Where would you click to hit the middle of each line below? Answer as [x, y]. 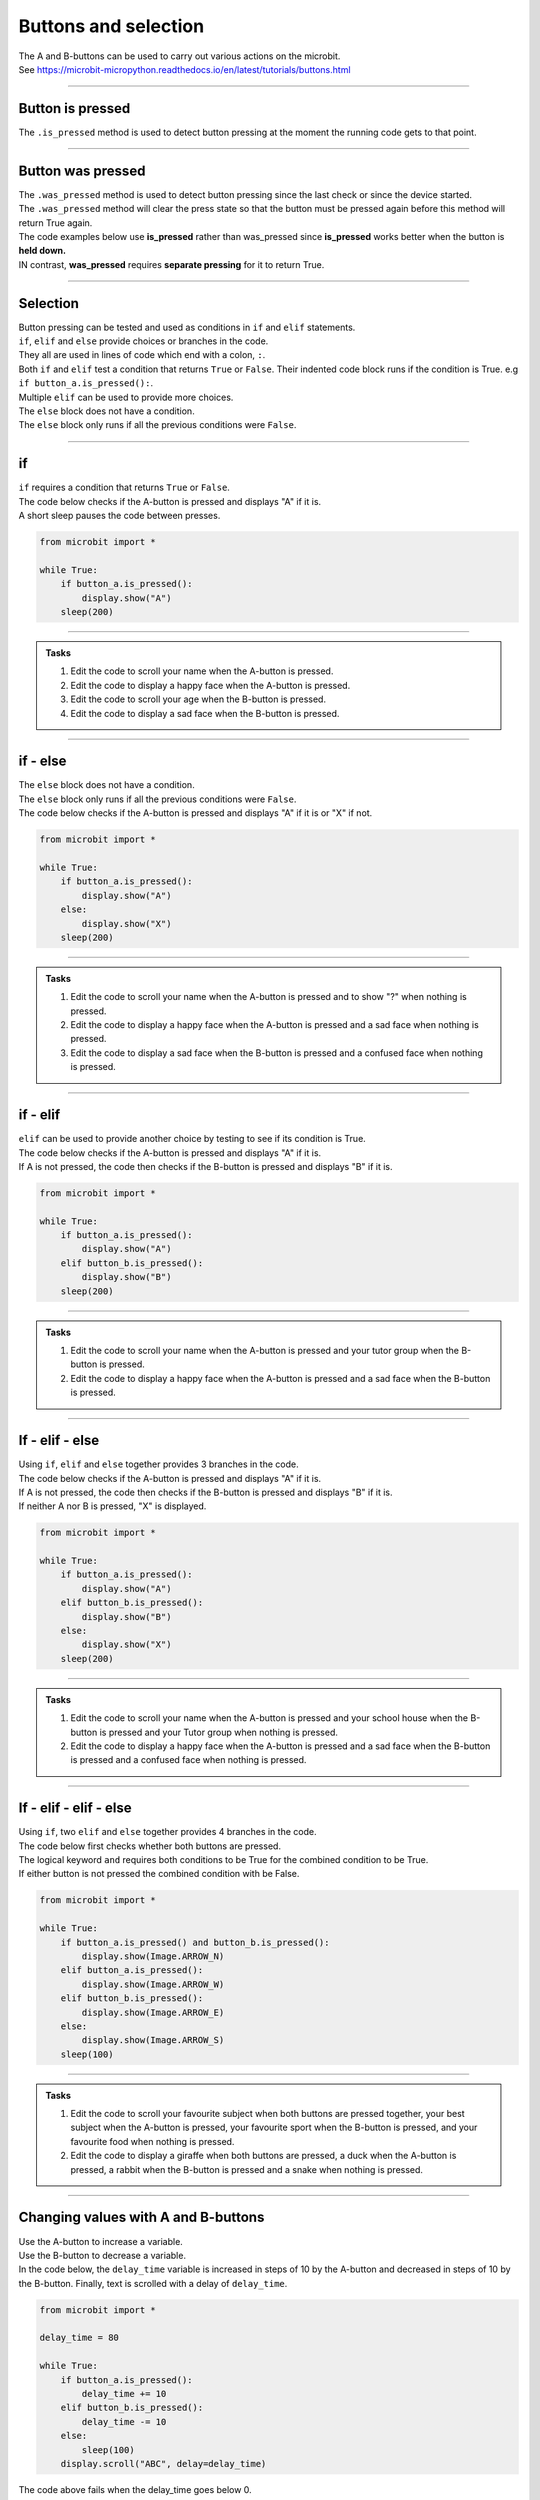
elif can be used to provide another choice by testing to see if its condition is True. [192, 1139]
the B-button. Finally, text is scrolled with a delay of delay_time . [153, 2283]
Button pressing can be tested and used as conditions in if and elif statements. [187, 327]
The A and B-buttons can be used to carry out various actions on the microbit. [179, 56]
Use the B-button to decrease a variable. [102, 2255]
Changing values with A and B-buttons [141, 2217]
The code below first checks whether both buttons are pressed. [150, 1846]
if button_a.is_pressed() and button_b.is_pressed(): [195, 1942]
